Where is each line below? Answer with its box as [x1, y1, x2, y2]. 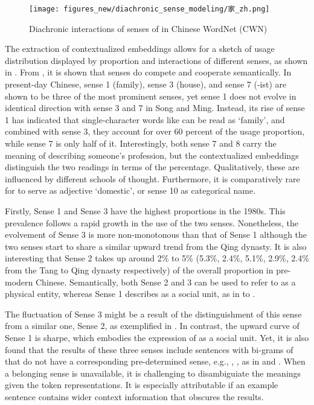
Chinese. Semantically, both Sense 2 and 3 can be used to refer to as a [35, 275, 296, 288]
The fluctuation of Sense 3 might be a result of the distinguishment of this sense [5, 307, 302, 320]
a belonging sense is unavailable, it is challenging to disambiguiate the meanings [5, 366, 301, 379]
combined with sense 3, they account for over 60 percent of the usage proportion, [5, 125, 305, 138]
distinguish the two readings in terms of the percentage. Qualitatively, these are [5, 161, 300, 173]
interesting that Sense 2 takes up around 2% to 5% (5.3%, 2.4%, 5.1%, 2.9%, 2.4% [5, 252, 309, 264]
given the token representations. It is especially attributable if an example [5, 378, 278, 391]
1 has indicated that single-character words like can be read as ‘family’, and [5, 113, 285, 126]
